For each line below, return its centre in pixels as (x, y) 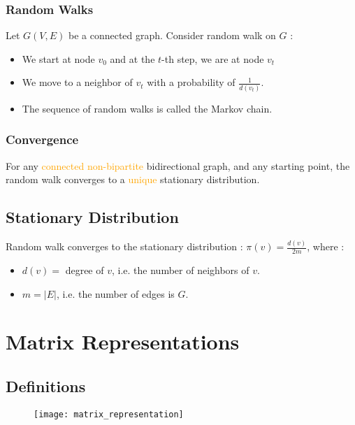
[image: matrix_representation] (109, 414)
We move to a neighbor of (77, 82)
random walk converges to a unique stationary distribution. (133, 179)
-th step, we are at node (213, 58)
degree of (85, 270)
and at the (132, 58)
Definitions (46, 386)
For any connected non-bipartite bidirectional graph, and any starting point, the (178, 165)
